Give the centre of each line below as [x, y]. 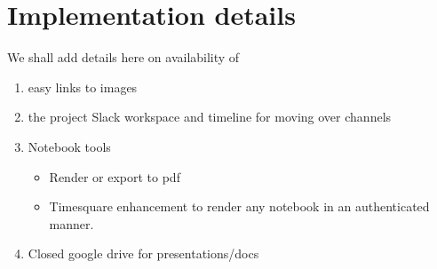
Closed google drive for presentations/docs [143, 253]
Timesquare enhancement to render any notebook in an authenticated [239, 206]
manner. [72, 223]
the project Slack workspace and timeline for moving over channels [210, 117]
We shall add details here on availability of [123, 57]
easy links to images [83, 87]
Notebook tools [69, 146]
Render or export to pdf [115, 176]
